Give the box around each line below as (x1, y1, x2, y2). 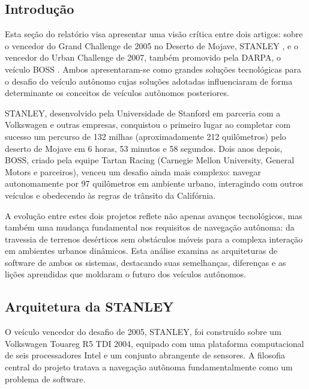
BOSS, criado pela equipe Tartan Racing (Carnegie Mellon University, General (5, 154, 295, 166)
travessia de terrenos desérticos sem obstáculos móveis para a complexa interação (5, 232, 303, 245)
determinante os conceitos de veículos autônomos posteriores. (5, 86, 229, 99)
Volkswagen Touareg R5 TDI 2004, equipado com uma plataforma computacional (5, 337, 304, 349)
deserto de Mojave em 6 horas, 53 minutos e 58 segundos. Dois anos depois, (5, 142, 283, 154)
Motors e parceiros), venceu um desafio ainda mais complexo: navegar (5, 165, 262, 178)
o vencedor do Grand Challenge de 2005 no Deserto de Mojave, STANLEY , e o (5, 39, 298, 52)
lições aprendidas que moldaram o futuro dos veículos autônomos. (5, 268, 247, 280)
